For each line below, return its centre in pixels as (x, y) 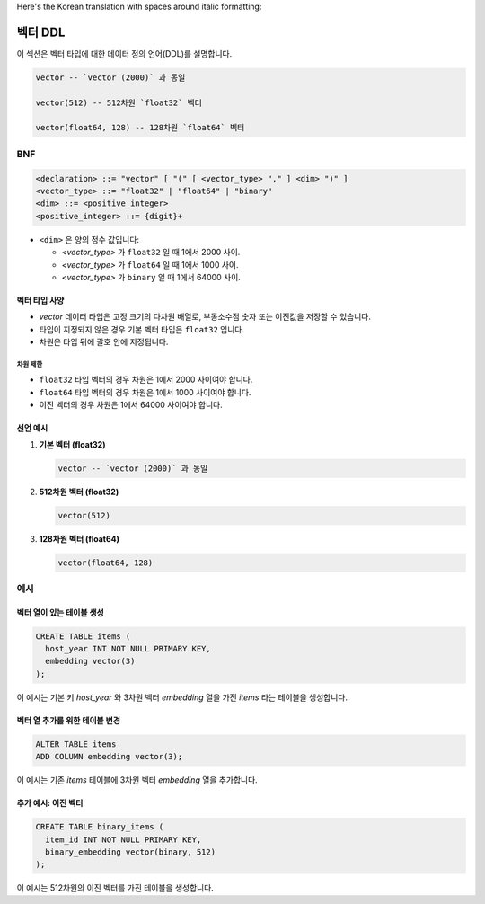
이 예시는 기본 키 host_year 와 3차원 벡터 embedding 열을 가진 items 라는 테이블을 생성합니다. (182, 697)
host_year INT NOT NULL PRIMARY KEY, (128, 649)
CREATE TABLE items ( (83, 636)
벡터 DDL (41, 32)
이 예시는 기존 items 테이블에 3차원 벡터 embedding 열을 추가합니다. (137, 780)
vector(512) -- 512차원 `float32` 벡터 (119, 102)
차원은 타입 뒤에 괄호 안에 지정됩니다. (104, 342)
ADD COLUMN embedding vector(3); (109, 757)
